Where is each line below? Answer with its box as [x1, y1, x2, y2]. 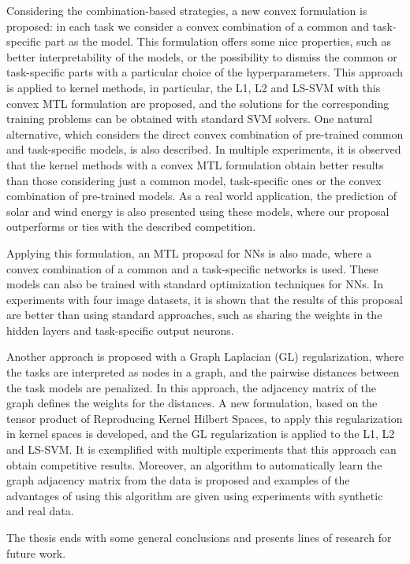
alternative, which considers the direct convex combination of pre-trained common [6, 125, 404, 142]
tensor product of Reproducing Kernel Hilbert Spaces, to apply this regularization [6, 410, 403, 426]
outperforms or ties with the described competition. [6, 218, 256, 235]
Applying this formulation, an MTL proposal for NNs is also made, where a [6, 244, 372, 261]
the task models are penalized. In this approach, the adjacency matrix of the [6, 379, 376, 395]
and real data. [6, 503, 74, 519]
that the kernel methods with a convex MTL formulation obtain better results [6, 156, 384, 173]
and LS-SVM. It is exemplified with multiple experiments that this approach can [6, 441, 397, 458]
